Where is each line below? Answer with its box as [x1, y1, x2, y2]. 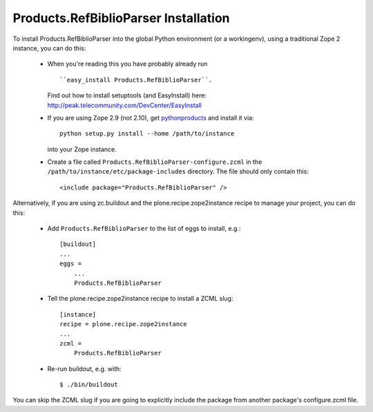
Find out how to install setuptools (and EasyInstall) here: [47, 91, 207, 100]
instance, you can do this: [12, 44, 86, 52]
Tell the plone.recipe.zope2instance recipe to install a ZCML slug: [47, 294, 233, 303]
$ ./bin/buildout [59, 381, 118, 388]
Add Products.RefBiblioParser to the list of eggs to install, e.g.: [47, 225, 241, 233]
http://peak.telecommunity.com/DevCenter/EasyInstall [47, 101, 202, 109]
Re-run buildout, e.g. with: [47, 364, 122, 373]
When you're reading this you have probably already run [47, 59, 208, 68]
